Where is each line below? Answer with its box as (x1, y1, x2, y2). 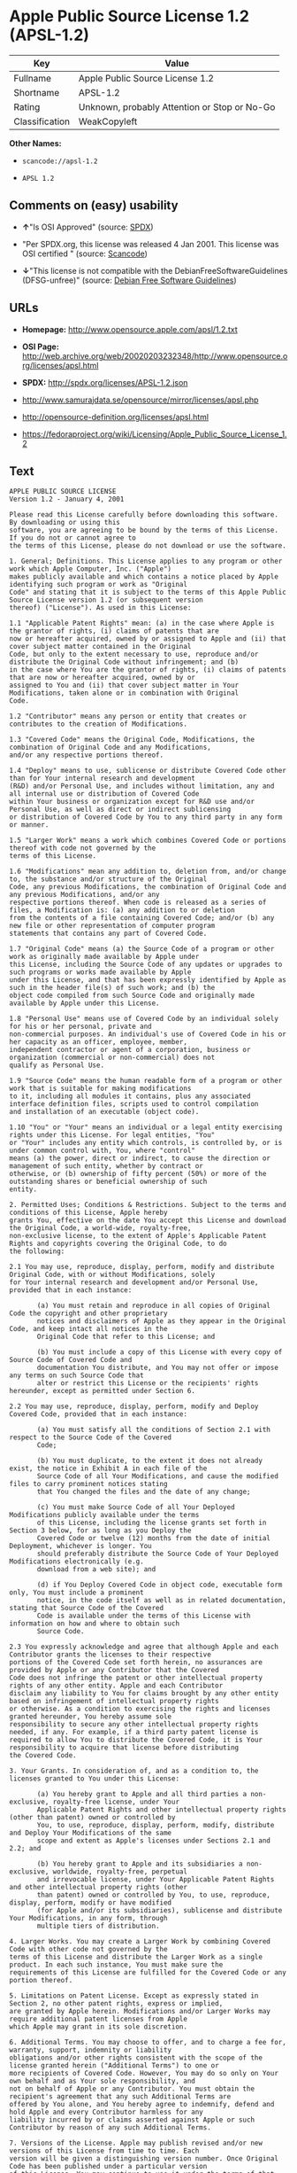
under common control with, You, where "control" (9, 1146, 196, 1156)
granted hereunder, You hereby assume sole (9, 1712, 172, 1721)
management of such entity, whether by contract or (9, 1162, 203, 1171)
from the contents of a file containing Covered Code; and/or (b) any (9, 914, 275, 923)
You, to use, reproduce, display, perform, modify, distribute (36, 1821, 275, 1830)
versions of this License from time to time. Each (9, 2146, 200, 2155)
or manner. (9, 821, 49, 829)
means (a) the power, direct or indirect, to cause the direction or (9, 1154, 271, 1163)
